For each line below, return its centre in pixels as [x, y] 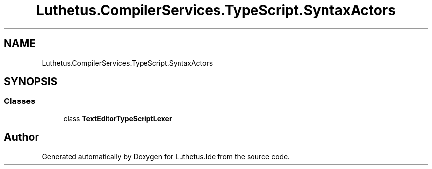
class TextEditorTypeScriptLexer [118, 118]
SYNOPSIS [31, 82]
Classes [20, 101]
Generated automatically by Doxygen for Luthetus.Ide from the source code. [166, 156]
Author [21, 137]
